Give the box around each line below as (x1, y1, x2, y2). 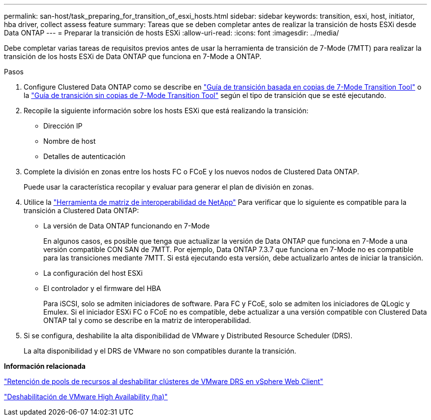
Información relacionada (4, 362, 86, 370)
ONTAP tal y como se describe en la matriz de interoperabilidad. (43, 316, 251, 324)
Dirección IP (43, 122, 83, 130)
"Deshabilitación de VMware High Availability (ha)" (4, 392, 168, 401)
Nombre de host (43, 137, 96, 145)
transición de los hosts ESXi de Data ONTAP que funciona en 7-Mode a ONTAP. (4, 52, 262, 61)
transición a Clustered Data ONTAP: (24, 206, 139, 215)
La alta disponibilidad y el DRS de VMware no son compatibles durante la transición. (24, 347, 297, 355)
